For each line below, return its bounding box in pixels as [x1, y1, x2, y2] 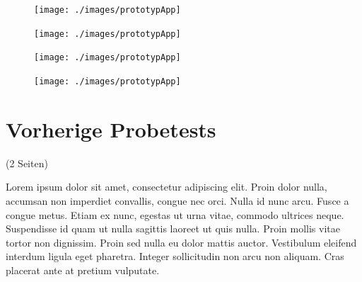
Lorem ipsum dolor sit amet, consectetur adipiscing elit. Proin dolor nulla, [6, 179, 327, 194]
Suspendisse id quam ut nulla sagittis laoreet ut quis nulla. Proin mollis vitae [6, 221, 340, 236]
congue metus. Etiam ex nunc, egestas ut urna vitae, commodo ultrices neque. [6, 207, 344, 222]
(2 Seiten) [6, 155, 48, 170]
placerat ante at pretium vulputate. [6, 262, 160, 277]
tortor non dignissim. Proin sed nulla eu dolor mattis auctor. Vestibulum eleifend [6, 235, 357, 249]
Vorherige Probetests [6, 114, 216, 143]
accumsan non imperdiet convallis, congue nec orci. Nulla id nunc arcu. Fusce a [6, 193, 349, 208]
